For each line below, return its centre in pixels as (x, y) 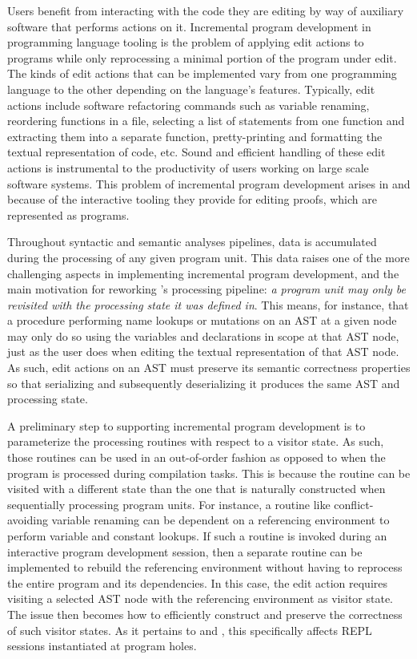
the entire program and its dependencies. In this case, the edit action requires (198, 582)
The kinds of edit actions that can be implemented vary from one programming (202, 73)
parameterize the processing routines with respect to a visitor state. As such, (196, 441)
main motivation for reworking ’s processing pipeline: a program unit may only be (206, 289)
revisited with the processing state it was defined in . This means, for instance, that (208, 304)
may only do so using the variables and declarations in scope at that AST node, (203, 336)
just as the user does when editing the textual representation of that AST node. (203, 352)
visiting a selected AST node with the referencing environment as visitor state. (200, 598)
